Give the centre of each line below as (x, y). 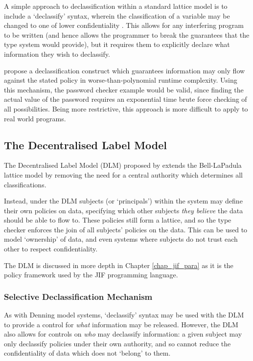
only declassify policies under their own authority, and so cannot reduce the (117, 343)
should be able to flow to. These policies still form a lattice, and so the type (118, 220)
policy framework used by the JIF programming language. (91, 275)
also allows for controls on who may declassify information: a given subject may (123, 334)
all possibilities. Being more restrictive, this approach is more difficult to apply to (126, 108)
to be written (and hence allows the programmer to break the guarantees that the (127, 34)
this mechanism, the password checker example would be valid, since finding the (124, 89)
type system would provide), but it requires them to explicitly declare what (117, 44)
